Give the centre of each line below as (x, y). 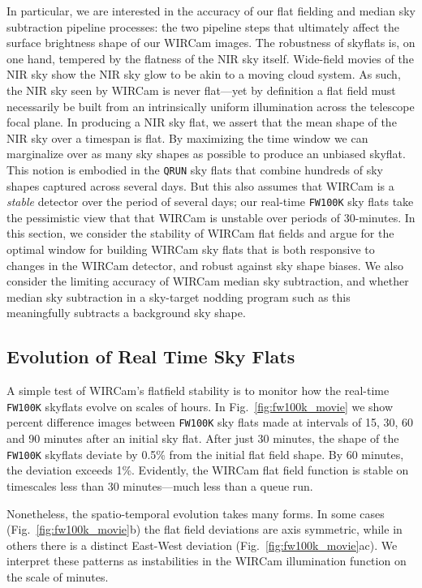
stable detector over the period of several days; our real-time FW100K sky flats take (210, 202)
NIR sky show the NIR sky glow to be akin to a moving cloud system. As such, (204, 74)
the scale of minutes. (58, 576)
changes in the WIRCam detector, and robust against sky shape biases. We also (205, 265)
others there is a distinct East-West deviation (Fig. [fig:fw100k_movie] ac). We (202, 545)
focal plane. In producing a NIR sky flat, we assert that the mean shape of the (202, 122)
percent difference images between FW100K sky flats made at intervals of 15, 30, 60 (210, 422)
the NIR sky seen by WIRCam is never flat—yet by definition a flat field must (201, 90)
